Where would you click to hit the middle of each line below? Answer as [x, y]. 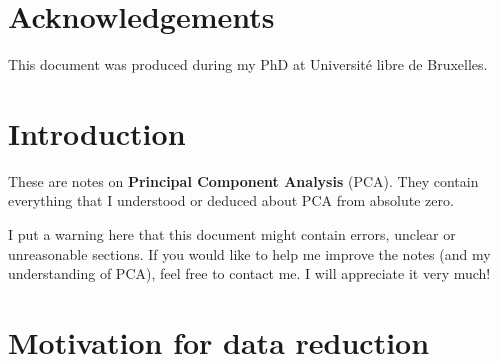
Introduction [97, 132]
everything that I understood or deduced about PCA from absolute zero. [231, 200]
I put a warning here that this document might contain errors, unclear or [232, 234]
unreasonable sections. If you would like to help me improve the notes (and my [249, 253]
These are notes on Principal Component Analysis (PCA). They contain [243, 180]
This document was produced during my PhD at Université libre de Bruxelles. [248, 64]
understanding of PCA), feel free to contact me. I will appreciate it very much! [249, 273]
